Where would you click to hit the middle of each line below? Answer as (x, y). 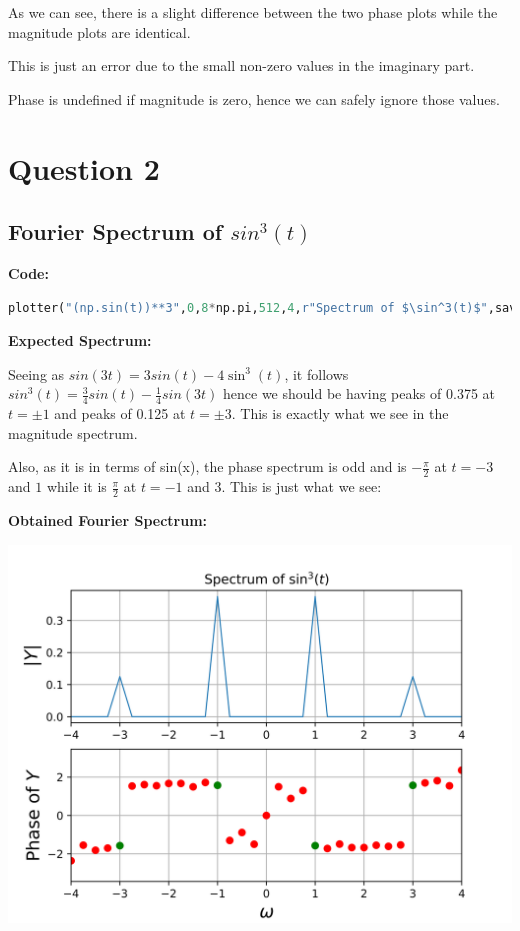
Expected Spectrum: (80, 340)
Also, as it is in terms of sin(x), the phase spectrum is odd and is (207, 466)
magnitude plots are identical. (99, 31)
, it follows (316, 373)
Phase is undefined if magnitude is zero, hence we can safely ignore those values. (254, 98)
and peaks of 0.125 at (120, 413)
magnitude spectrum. (73, 432)
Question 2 (84, 167)
